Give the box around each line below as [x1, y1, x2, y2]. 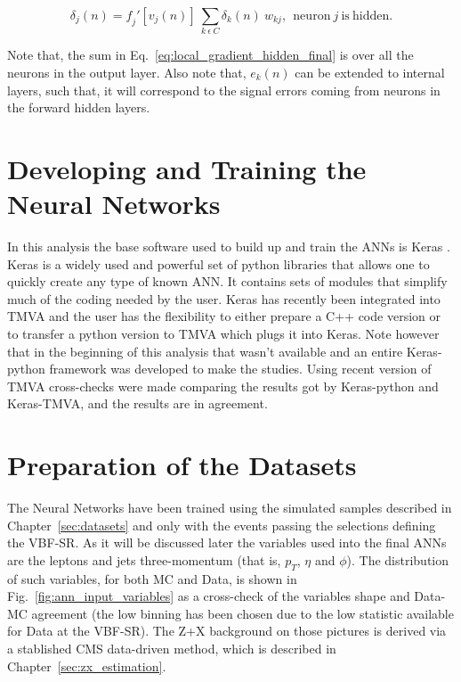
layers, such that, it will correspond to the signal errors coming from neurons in [7, 80, 441, 99]
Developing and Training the [7, 150, 367, 186]
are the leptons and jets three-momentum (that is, [7, 550, 281, 569]
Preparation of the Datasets [7, 447, 357, 483]
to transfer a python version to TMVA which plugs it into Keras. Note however [7, 324, 440, 342]
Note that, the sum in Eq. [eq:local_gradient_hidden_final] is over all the [7, 45, 414, 64]
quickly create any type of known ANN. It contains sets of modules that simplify [7, 272, 448, 291]
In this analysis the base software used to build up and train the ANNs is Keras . [7, 237, 450, 256]
